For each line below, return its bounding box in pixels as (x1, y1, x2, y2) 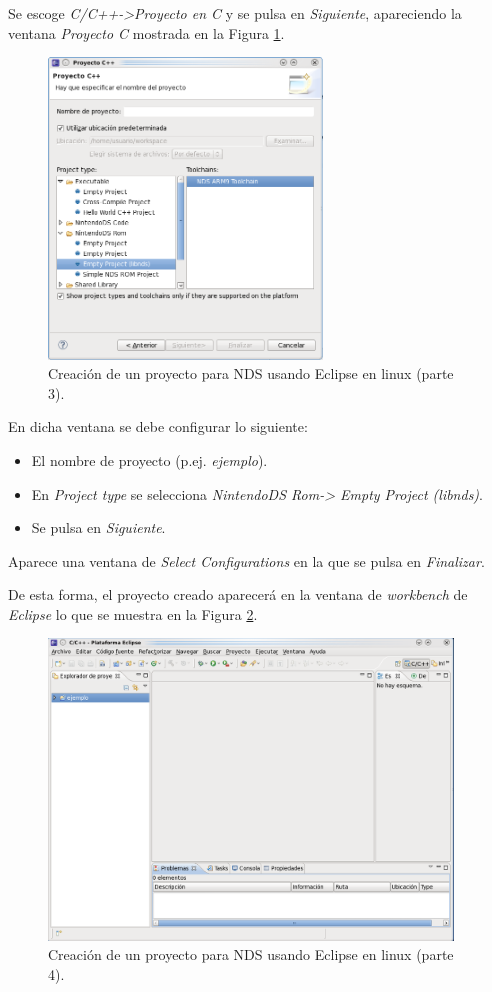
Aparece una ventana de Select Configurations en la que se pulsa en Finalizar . (8, 550, 485, 571)
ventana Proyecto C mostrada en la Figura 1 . (8, 22, 285, 43)
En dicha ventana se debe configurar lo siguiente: (8, 416, 308, 437)
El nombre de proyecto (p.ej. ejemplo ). (31, 449, 268, 470)
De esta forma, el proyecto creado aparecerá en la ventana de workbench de (8, 584, 468, 605)
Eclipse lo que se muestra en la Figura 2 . (8, 603, 258, 624)
